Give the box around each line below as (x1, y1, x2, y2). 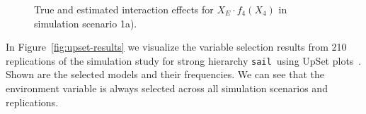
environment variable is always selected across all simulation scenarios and (6, 81, 328, 96)
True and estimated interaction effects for (34, 2, 214, 16)
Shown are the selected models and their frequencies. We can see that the (6, 67, 324, 82)
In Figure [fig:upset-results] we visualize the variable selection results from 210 (6, 39, 347, 54)
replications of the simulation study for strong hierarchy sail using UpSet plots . (6, 53, 362, 68)
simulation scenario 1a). (34, 15, 137, 30)
